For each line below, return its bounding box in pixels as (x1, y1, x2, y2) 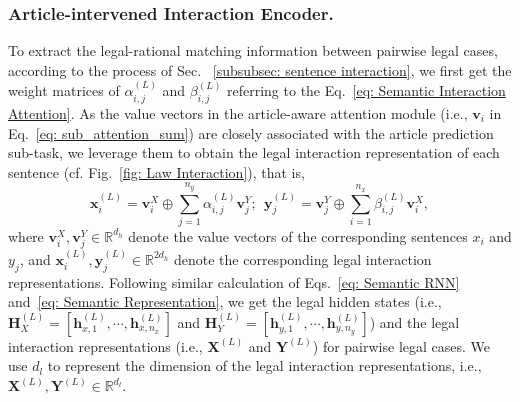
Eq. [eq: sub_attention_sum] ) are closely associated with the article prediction (8, 122, 494, 143)
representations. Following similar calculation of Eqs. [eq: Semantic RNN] (8, 271, 460, 292)
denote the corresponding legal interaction (173, 248, 432, 269)
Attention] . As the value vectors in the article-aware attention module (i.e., (8, 103, 468, 124)
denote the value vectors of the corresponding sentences (128, 225, 468, 246)
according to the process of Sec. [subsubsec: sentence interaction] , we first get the (8, 59, 512, 80)
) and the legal (369, 311, 460, 332)
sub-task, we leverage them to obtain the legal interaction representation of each (8, 142, 500, 163)
